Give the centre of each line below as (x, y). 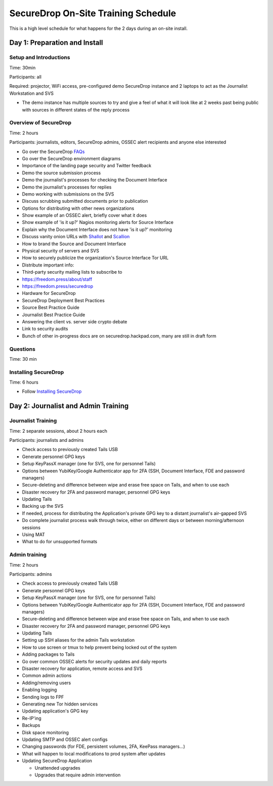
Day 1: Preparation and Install (56, 43)
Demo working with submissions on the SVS (68, 194)
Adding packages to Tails (48, 654)
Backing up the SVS (43, 506)
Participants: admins (31, 574)
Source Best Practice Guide (51, 308)
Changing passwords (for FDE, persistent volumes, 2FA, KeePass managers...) (104, 746)
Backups (31, 725)
